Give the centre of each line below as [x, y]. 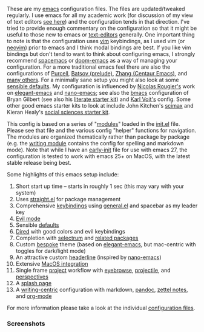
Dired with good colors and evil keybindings [71, 231]
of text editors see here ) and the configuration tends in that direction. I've [98, 22]
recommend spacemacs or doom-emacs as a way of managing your [92, 61]
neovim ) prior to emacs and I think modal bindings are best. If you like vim [99, 47]
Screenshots [26, 323]
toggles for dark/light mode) [51, 251]
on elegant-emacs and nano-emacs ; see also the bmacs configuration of [98, 93]
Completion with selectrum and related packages [77, 238]
